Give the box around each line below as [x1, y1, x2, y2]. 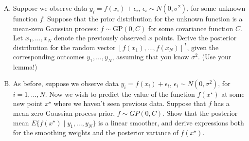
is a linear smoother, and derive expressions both [98, 117, 244, 127]
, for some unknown [186, 3, 246, 13]
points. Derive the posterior [154, 33, 237, 43]
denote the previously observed [54, 33, 146, 43]
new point [13, 98, 43, 108]
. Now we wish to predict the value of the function [45, 88, 195, 99]
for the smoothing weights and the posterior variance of [13, 127, 178, 138]
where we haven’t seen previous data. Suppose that [53, 98, 206, 108]
